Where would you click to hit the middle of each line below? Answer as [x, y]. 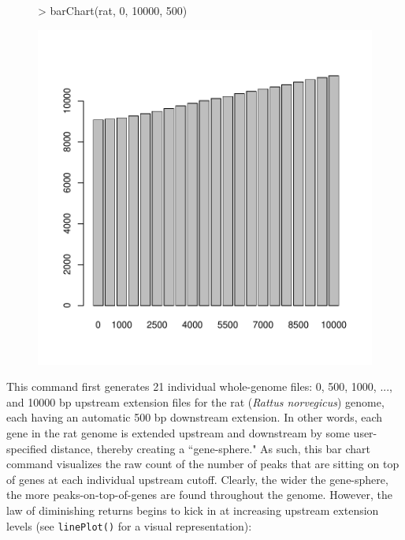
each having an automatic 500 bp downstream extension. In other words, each [195, 417]
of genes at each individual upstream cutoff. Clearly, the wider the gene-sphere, [197, 479]
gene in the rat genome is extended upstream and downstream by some [178, 432]
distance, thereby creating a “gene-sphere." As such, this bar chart [211, 448]
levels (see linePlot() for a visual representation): [129, 525]
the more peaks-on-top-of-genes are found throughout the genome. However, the [199, 495]
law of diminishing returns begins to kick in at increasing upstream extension [193, 510]
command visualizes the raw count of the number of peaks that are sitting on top [203, 464]
